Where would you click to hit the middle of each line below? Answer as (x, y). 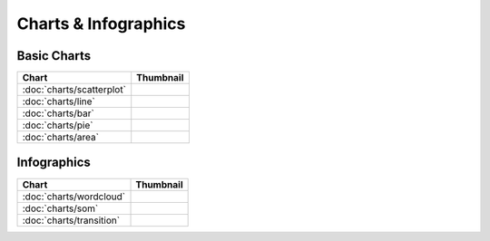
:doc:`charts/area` (61, 138)
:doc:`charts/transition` (71, 220)
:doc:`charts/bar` (58, 113)
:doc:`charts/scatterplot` (74, 90)
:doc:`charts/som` (60, 208)
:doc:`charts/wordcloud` (74, 197)
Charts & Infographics (101, 24)
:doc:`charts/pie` (58, 125)
